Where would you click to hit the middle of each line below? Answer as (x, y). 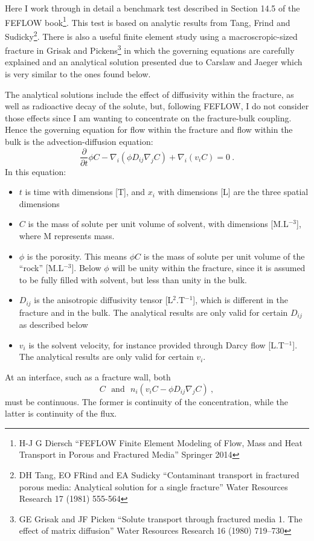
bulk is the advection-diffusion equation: (79, 141)
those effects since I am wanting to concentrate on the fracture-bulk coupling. (148, 117)
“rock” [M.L (41, 268)
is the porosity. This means (77, 256)
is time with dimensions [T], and (85, 192)
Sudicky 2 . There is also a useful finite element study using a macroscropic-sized (151, 35)
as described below (53, 325)
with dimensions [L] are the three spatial (233, 192)
